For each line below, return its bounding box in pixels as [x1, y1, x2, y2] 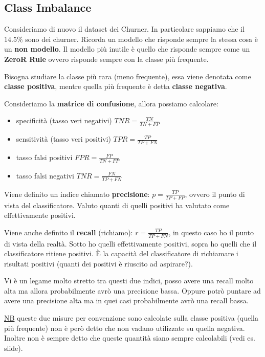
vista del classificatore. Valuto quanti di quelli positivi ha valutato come [4, 199, 230, 210]
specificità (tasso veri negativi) [16, 115, 112, 126]
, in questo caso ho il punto [168, 227, 254, 237]
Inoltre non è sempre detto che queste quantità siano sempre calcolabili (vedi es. [4, 332, 255, 343]
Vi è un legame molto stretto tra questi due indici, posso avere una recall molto [4, 275, 254, 286]
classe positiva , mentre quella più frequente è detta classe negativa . [4, 81, 227, 92]
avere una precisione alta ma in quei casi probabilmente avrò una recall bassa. [4, 295, 249, 306]
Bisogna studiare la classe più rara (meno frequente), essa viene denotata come [4, 71, 251, 81]
